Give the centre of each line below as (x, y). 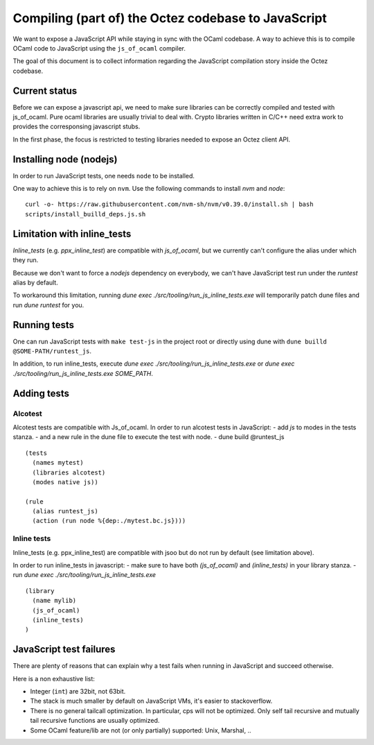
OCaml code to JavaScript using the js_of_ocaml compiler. (99, 48)
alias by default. (35, 282)
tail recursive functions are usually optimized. (95, 721)
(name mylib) (54, 601)
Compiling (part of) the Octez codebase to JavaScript (170, 18)
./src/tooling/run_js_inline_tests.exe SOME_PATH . (83, 373)
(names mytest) (58, 463)
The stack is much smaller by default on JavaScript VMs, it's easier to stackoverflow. (151, 701)
